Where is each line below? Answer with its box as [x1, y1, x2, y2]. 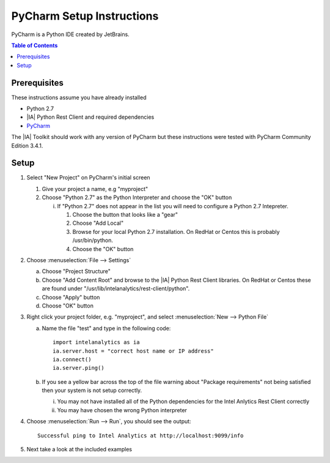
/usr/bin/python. [72, 236, 113, 244]
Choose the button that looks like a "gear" [72, 211, 178, 219]
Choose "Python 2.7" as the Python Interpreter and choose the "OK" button [42, 194, 232, 201]
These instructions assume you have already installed [11, 94, 147, 101]
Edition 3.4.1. [11, 141, 43, 149]
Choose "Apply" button [42, 293, 100, 301]
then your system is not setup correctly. [42, 386, 142, 394]
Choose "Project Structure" [42, 268, 111, 275]
